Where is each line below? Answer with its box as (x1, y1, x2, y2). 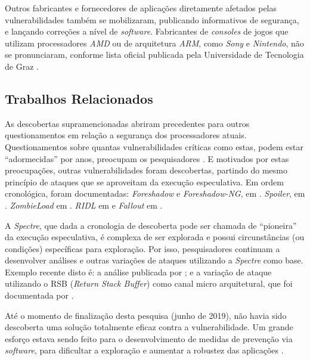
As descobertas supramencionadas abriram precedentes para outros (5, 117, 250, 129)
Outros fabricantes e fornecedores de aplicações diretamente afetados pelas (5, 2, 277, 14)
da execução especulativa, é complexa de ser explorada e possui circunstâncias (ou (5, 231, 305, 243)
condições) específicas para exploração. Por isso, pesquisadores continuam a (5, 242, 280, 255)
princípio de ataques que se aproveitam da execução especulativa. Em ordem (5, 175, 284, 188)
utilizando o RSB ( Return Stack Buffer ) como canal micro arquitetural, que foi (5, 277, 293, 290)
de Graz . (5, 60, 39, 72)
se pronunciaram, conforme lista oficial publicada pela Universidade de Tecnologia (5, 48, 304, 61)
